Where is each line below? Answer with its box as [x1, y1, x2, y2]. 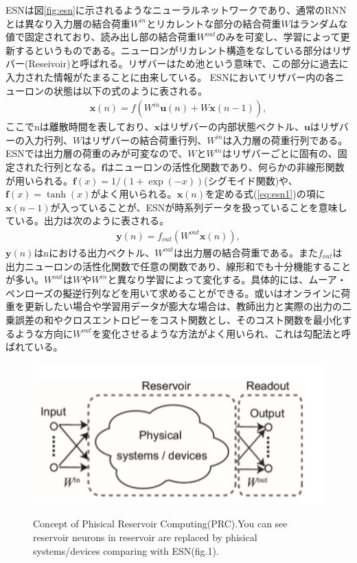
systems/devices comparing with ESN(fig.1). [33, 543, 219, 558]
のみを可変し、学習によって [216, 29, 341, 44]
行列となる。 [43, 159, 102, 173]
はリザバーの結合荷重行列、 [82, 132, 207, 147]
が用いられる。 [5, 173, 73, 187]
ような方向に [14, 326, 73, 340]
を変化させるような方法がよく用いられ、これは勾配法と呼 [91, 326, 352, 340]
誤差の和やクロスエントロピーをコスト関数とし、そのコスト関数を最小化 [14, 312, 342, 326]
